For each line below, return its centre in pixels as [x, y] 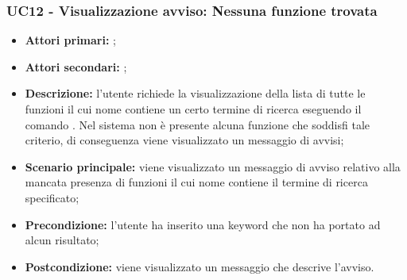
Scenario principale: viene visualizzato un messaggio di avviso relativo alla [213, 166]
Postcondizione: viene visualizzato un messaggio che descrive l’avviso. [200, 266]
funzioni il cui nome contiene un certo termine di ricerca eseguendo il [193, 109]
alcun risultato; [62, 240]
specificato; [52, 197]
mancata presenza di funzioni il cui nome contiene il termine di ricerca [196, 182]
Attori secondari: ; [76, 66]
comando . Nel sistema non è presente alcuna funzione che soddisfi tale [198, 124]
